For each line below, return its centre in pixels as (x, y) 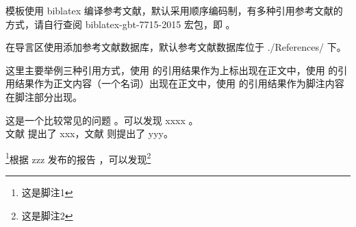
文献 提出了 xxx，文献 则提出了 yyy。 (90, 133)
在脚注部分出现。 (44, 96)
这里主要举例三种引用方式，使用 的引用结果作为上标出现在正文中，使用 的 (172, 70)
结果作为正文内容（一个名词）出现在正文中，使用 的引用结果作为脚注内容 (179, 83)
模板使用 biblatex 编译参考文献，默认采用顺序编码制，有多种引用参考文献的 (174, 10)
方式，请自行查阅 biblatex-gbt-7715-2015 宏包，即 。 (120, 24)
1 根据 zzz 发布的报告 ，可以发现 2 (78, 158)
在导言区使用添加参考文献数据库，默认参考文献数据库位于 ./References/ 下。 (176, 47)
